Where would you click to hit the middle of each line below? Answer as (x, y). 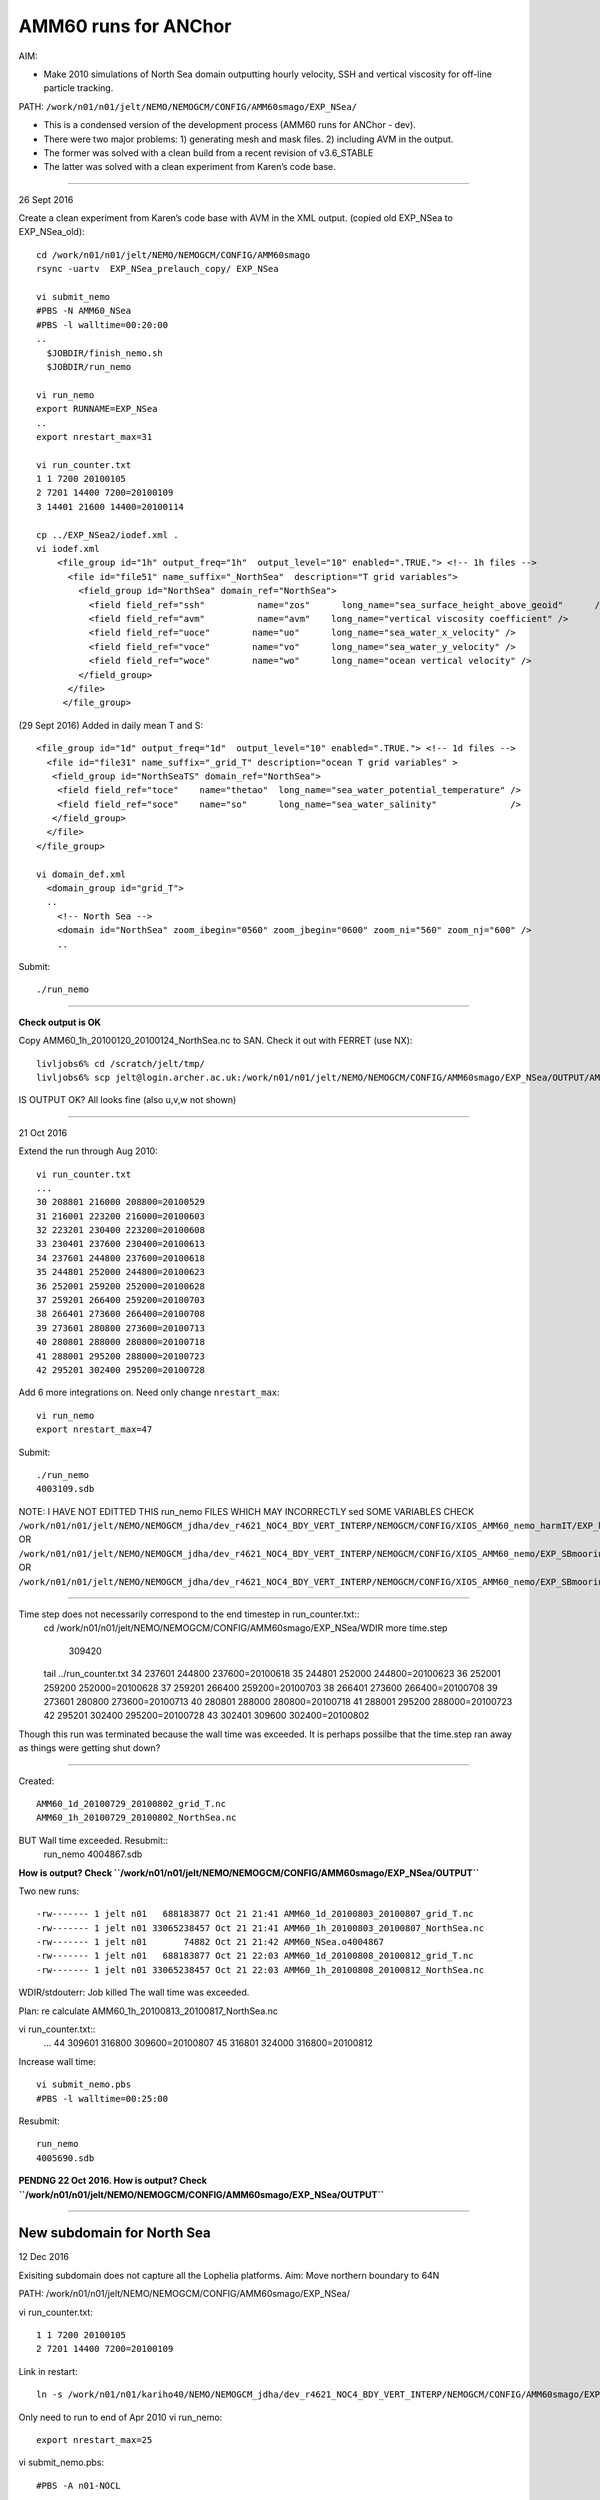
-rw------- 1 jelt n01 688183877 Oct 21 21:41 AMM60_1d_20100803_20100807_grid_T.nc (255, 1914)
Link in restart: (48, 2371)
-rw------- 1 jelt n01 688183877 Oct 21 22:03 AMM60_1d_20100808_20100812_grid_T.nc (255, 1956)
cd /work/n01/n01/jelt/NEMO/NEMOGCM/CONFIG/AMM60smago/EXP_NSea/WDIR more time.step (245, 1628)
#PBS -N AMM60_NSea (84, 311)
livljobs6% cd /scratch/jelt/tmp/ (120, 1063)
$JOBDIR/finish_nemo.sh (105, 353)
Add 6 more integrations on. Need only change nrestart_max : (149, 1392)
